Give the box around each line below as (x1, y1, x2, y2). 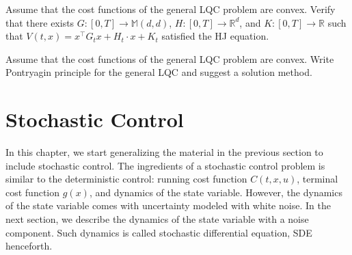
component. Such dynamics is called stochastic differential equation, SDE (5, 225, 312, 239)
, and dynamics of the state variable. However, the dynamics (89, 185, 342, 199)
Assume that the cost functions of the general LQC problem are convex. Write (5, 51, 334, 66)
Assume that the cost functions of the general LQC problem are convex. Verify (5, 2, 336, 16)
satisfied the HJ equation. (161, 29, 269, 43)
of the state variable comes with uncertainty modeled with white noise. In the (5, 198, 331, 213)
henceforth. (5, 239, 53, 253)
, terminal (297, 172, 338, 186)
